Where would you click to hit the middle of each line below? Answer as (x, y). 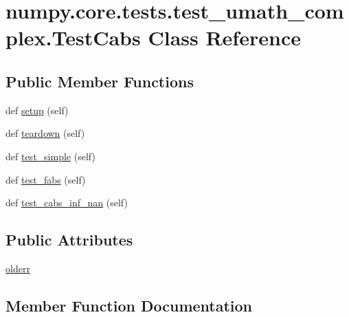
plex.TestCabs (73, 37)
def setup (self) (37, 110)
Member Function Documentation (129, 305)
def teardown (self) (45, 133)
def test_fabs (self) (46, 179)
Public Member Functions (100, 81)
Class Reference (224, 37)
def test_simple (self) (50, 156)
